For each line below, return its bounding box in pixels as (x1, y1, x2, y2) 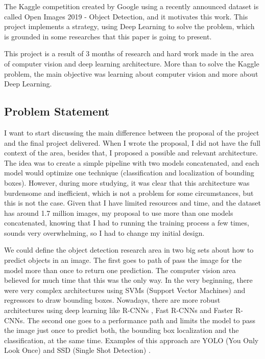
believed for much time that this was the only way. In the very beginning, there (4, 275, 253, 285)
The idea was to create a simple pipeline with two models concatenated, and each (4, 157, 259, 168)
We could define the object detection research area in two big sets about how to (4, 244, 254, 255)
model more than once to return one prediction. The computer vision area (4, 264, 236, 275)
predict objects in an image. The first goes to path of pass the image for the (4, 255, 242, 265)
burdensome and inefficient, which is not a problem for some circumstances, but (4, 187, 254, 198)
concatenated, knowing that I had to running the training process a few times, (4, 217, 249, 228)
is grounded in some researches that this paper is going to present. (4, 31, 212, 41)
